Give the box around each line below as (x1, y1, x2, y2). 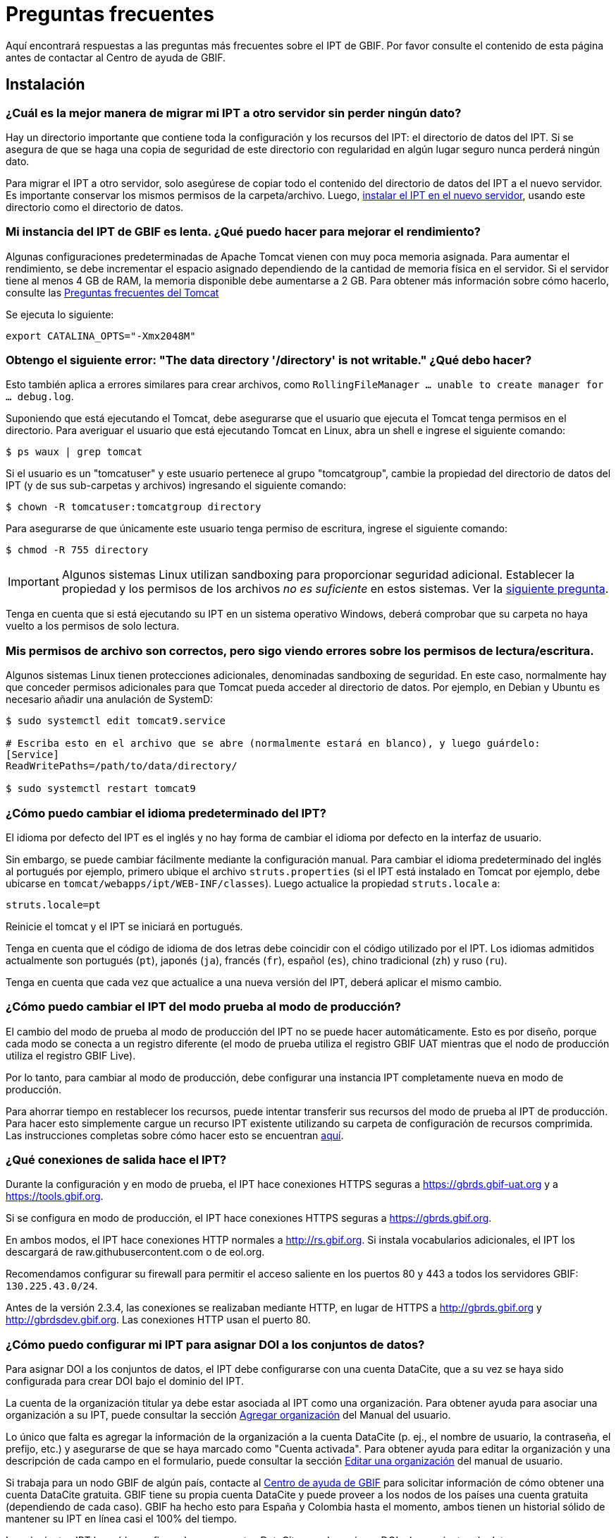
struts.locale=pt (6, 899, 101, 911)
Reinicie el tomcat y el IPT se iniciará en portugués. (6, 920, 243, 932)
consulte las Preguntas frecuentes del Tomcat (6, 286, 219, 299)
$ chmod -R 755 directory (6, 544, 149, 556)
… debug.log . (6, 390, 74, 403)
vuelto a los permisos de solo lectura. (6, 620, 180, 632)
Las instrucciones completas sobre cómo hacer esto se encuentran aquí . (6, 1129, 344, 1141)
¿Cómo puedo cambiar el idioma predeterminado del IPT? (6, 805, 326, 820)
